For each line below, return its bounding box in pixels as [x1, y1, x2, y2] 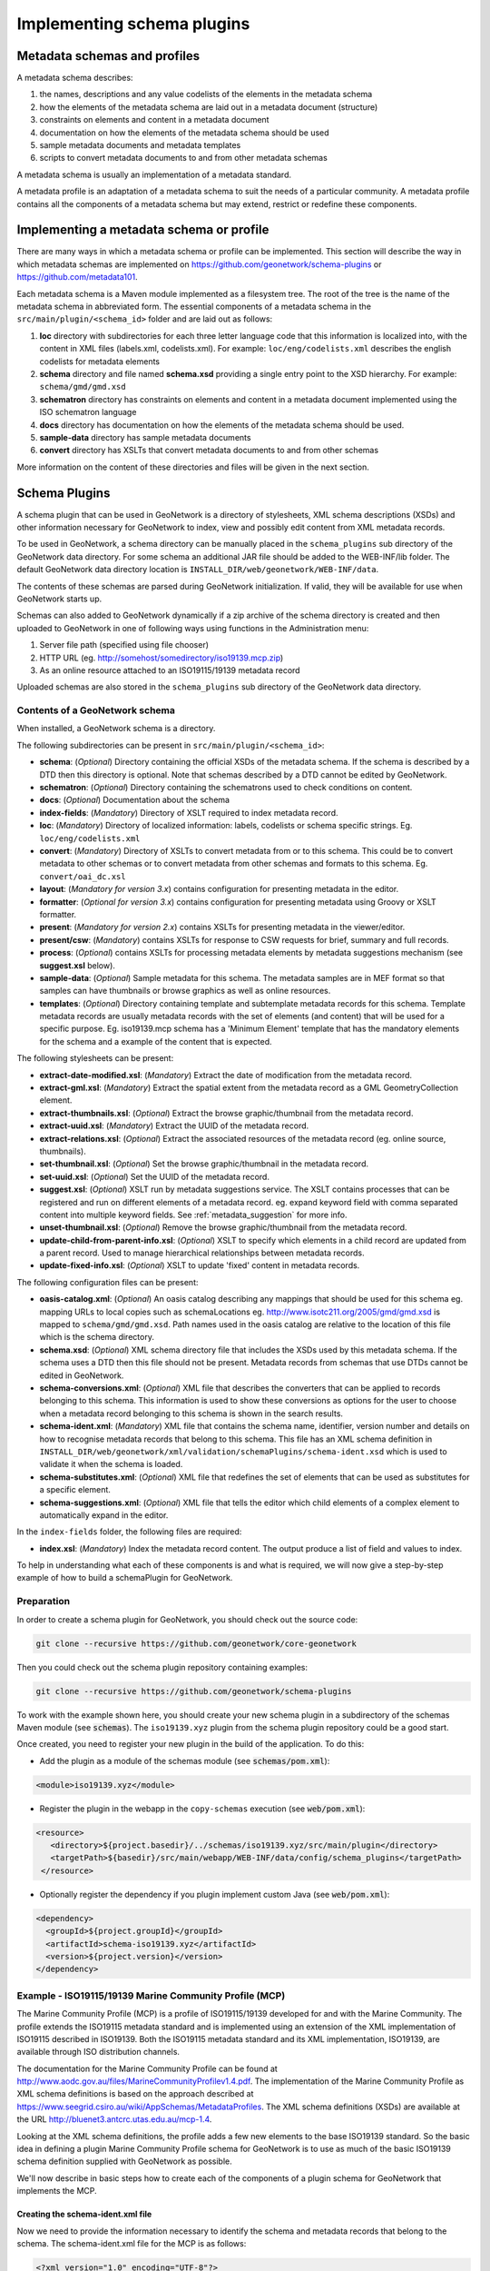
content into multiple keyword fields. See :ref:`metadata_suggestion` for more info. [39, 1209, 348, 1220]
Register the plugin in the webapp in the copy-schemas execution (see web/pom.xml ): [39, 1803, 366, 1814]
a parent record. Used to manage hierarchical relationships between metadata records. [39, 1247, 365, 1258]
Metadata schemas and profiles [16, 48, 201, 64]
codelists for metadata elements [39, 355, 161, 367]
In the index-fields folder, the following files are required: [16, 1526, 242, 1537]
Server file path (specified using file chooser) [39, 640, 209, 650]
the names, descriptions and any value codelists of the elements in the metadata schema [39, 89, 373, 100]
